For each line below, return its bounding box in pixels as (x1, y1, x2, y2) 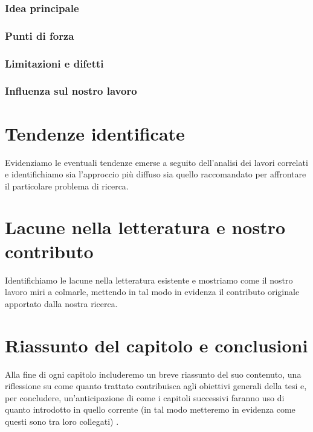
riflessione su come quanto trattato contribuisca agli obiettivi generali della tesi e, (5, 380, 307, 392)
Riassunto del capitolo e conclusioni (5, 332, 308, 357)
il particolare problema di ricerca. (5, 179, 129, 192)
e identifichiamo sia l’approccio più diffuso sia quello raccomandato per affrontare (5, 168, 306, 180)
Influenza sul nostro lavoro (5, 83, 137, 98)
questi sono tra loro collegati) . (5, 415, 119, 427)
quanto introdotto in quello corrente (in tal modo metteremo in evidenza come (5, 403, 295, 416)
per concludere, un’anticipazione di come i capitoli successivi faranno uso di (5, 391, 285, 404)
